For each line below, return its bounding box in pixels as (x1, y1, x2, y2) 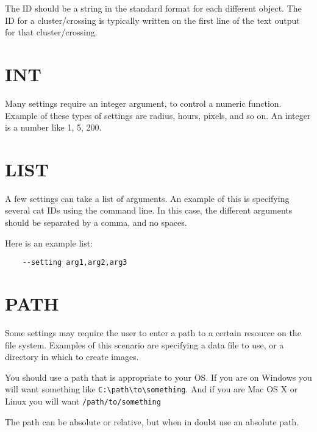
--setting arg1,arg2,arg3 (22, 258, 127, 267)
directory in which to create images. (5, 350, 139, 363)
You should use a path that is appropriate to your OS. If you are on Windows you (5, 370, 312, 383)
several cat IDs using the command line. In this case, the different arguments (5, 204, 293, 217)
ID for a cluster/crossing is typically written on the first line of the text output (5, 13, 300, 26)
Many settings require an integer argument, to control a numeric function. (5, 96, 282, 109)
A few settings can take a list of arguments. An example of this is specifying (5, 192, 290, 204)
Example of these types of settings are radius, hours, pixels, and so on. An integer (5, 109, 311, 121)
